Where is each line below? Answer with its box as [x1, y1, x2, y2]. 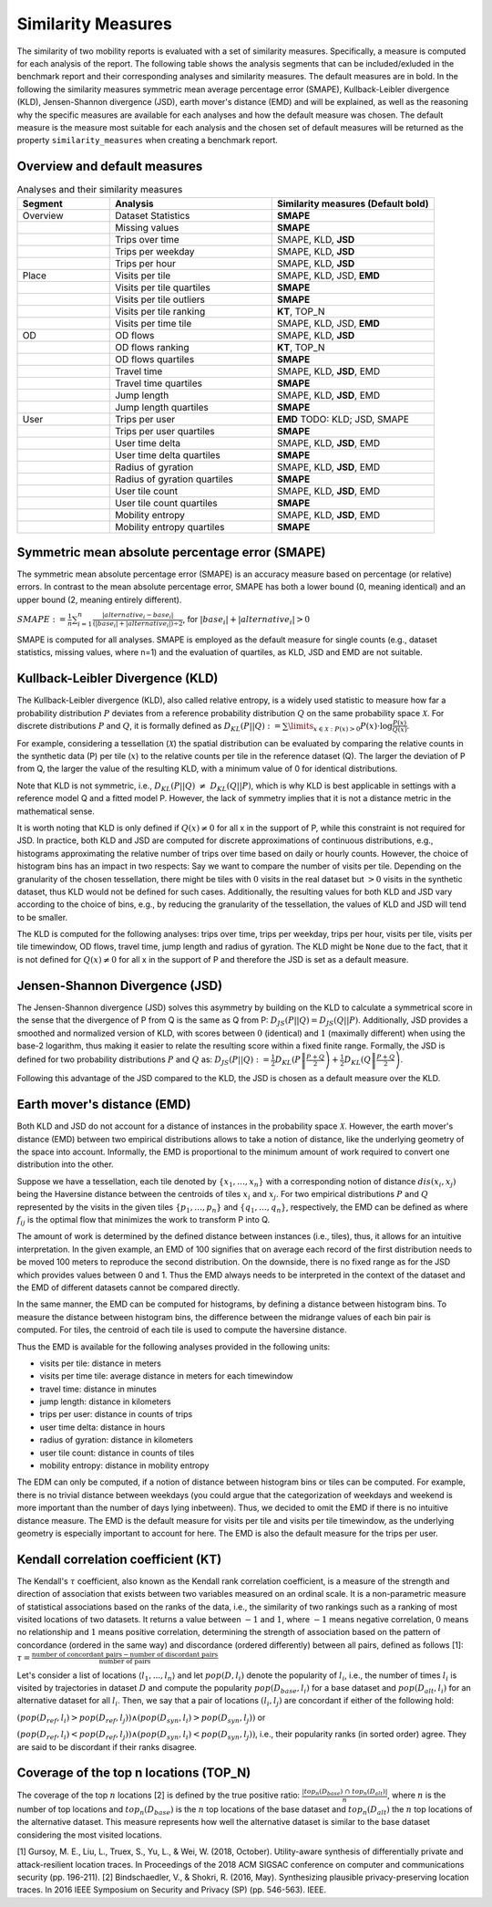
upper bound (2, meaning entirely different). [16, 594, 182, 605]
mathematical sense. [16, 806, 95, 817]
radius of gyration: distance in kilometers [39, 1434, 193, 1445]
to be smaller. [16, 912, 68, 922]
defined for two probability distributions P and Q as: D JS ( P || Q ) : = [16, 1054, 271, 1068]
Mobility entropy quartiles [115, 520, 225, 533]
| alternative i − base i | [101, 611, 174, 620]
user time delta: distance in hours [39, 1422, 166, 1433]
